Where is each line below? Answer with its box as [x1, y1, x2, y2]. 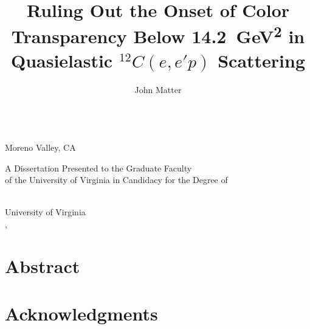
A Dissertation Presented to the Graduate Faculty [5, 161, 192, 174]
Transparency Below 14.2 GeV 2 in [11, 21, 305, 49]
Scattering [218, 47, 306, 72]
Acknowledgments [5, 301, 158, 326]
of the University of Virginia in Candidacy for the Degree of [5, 173, 228, 186]
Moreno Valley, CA [5, 141, 76, 154]
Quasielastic [10, 47, 113, 72]
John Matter [134, 83, 182, 95]
